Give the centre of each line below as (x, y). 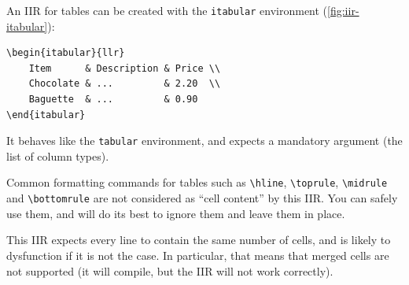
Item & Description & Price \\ (125, 68)
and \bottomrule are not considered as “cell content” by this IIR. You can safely (202, 198)
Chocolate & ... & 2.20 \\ (125, 84)
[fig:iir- (343, 10)
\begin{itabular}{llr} (66, 53)
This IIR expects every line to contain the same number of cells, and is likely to (199, 240)
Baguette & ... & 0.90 (113, 100)
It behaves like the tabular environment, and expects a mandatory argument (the (204, 141)
